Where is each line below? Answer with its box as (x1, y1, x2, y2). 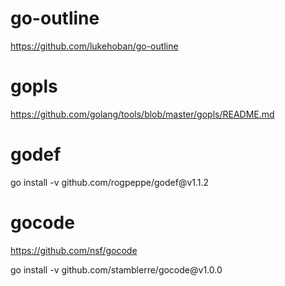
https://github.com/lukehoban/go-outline (10, 40, 179, 52)
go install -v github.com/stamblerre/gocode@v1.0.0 (10, 263, 223, 276)
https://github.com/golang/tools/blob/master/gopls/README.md (10, 108, 275, 120)
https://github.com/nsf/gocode (10, 244, 138, 256)
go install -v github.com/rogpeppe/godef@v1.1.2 (10, 176, 210, 188)
